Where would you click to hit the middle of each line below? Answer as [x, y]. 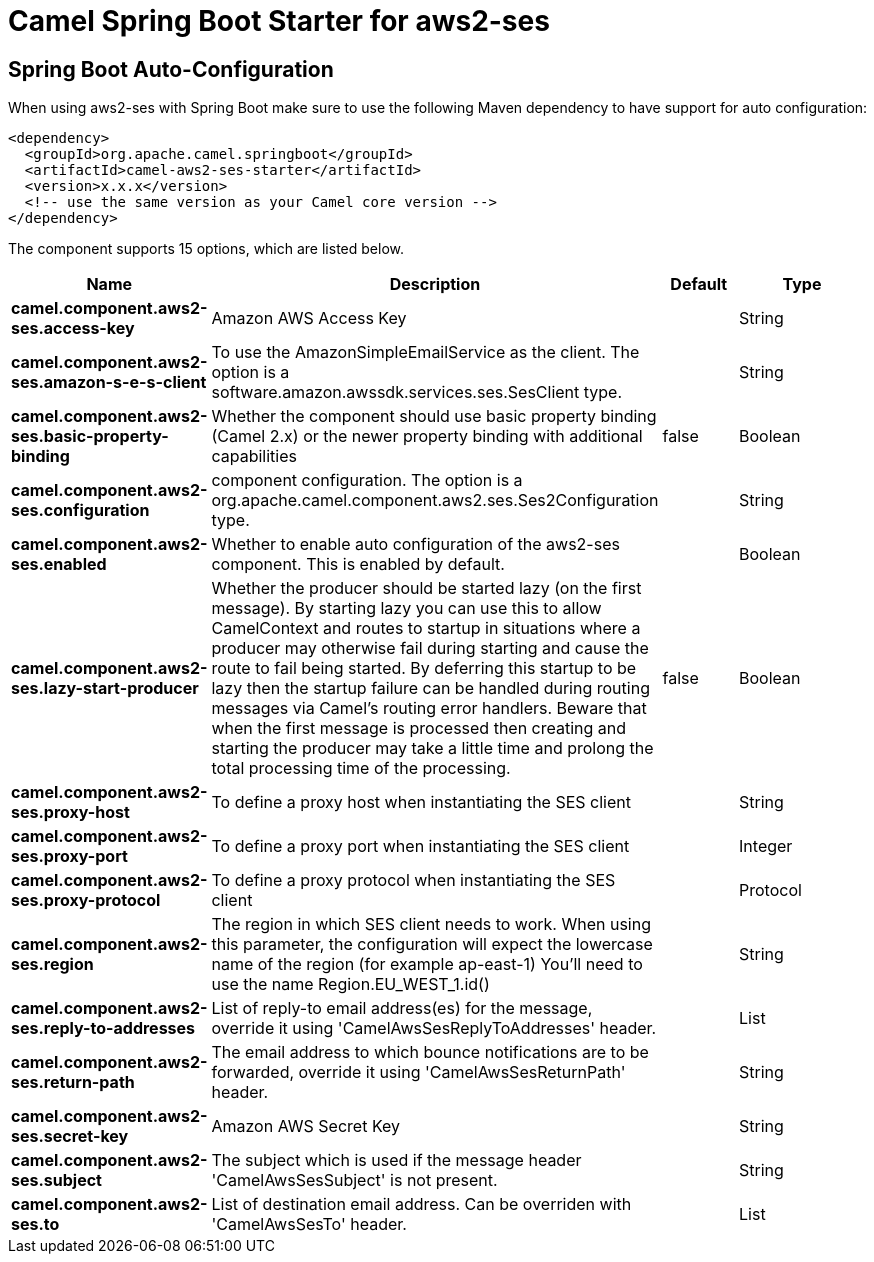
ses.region [52, 964]
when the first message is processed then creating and [419, 728]
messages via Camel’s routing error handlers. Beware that [429, 708]
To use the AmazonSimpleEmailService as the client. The [425, 352]
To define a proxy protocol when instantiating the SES [413, 880]
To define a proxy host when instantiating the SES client [421, 802]
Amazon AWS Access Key [309, 318]
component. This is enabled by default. [358, 564]
